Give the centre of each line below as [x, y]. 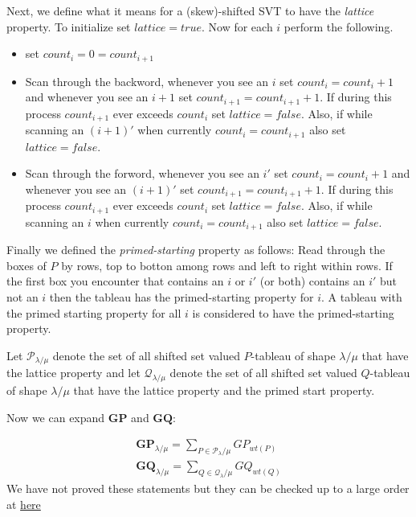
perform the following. [339, 26]
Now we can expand [56, 417]
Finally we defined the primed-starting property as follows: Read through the [196, 250]
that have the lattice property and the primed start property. [224, 390]
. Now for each [237, 26]
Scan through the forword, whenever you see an [142, 173]
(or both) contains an [312, 281]
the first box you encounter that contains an [115, 281]
